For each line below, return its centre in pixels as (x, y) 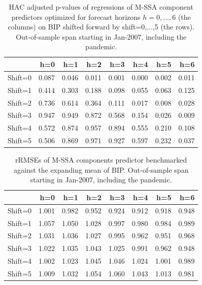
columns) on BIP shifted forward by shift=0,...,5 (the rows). (101, 27)
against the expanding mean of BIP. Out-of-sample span (101, 169)
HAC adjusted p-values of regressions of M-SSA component (101, 7)
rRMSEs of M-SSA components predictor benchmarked (101, 160)
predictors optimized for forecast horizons (76, 17)
